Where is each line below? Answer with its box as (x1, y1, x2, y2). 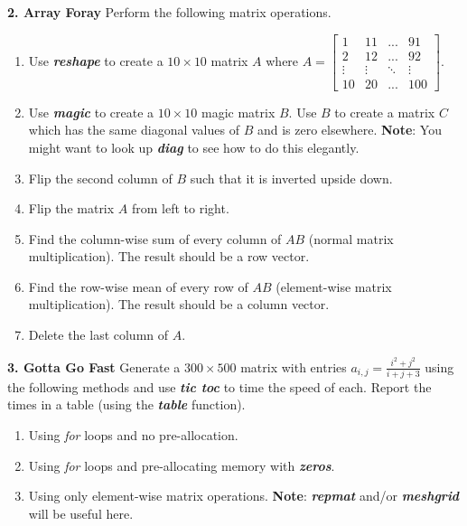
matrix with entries (240, 357, 347, 376)
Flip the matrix (28, 199, 115, 218)
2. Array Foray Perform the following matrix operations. (7, 3, 332, 21)
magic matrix (201, 102, 276, 121)
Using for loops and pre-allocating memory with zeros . (28, 456, 335, 474)
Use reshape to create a (28, 51, 163, 70)
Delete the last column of (28, 325, 169, 344)
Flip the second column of (28, 168, 173, 187)
